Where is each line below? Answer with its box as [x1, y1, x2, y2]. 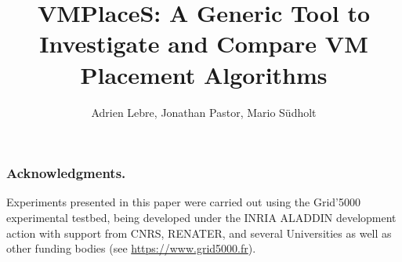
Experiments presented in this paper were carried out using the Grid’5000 [6, 194, 361, 210]
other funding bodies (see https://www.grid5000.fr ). [6, 240, 256, 257]
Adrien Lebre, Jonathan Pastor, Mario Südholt [91, 104, 317, 120]
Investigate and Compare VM [39, 27, 368, 60]
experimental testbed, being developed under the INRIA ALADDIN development [6, 209, 397, 225]
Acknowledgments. [6, 163, 126, 183]
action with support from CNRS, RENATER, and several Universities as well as [6, 224, 392, 241]
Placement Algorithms [80, 58, 328, 90]
